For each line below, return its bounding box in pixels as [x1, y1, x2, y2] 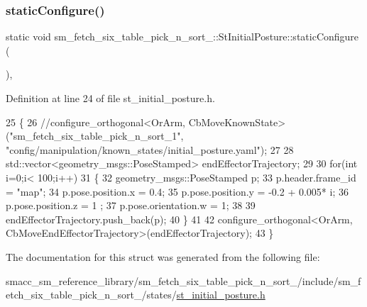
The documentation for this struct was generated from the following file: [6, 249, 320, 264]
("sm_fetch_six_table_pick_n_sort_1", [6, 128, 184, 143]
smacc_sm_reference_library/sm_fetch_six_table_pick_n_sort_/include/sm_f [6, 273, 361, 288]
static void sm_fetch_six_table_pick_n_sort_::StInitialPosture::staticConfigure [6, 29, 359, 44]
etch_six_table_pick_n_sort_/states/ [6, 287, 177, 302]
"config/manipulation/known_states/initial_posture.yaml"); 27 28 [6, 142, 294, 157]
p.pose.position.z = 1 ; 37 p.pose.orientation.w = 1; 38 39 [6, 198, 256, 213]
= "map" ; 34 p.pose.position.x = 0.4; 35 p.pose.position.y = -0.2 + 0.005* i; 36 [6, 184, 349, 199]
